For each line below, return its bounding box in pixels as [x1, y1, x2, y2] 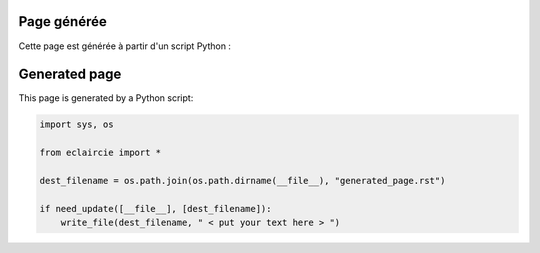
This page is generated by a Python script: [18, 92, 194, 104]
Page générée [18, 13, 107, 30]
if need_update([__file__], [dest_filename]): [39, 203, 272, 214]
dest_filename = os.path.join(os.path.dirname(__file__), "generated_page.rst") [39, 175, 446, 186]
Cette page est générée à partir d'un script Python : [18, 40, 232, 52]
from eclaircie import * [39, 147, 162, 159]
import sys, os [39, 119, 114, 130]
